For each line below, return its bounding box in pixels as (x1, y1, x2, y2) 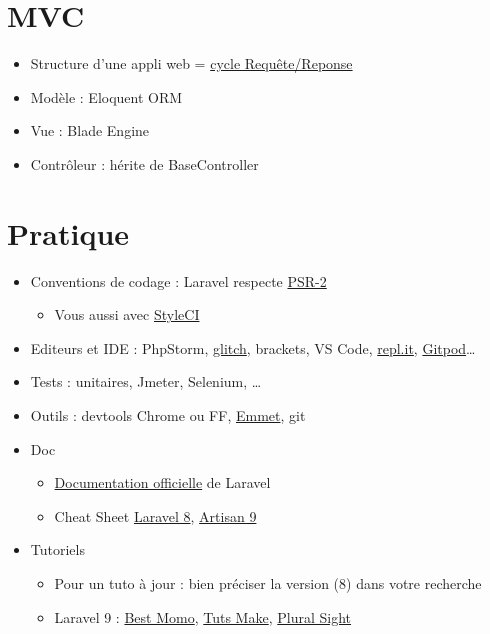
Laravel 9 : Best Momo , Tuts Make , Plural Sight (54, 606, 352, 627)
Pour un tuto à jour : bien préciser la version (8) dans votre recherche (54, 572, 482, 593)
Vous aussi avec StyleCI (54, 304, 200, 325)
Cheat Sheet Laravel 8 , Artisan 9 (54, 505, 257, 526)
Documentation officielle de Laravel (54, 472, 271, 493)
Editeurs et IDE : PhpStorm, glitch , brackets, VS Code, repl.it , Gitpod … (30, 337, 476, 358)
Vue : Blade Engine (30, 120, 150, 141)
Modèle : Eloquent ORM (30, 86, 183, 107)
